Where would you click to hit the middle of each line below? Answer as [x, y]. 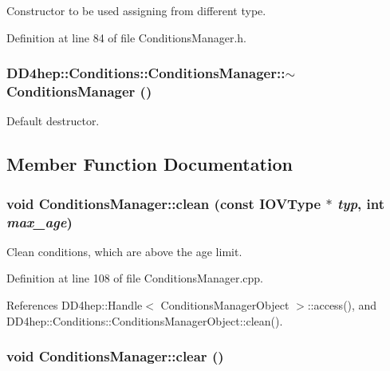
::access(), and [342, 305]
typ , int [361, 203]
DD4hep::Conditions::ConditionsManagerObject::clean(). [145, 320]
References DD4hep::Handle [75, 305]
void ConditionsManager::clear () [115, 356]
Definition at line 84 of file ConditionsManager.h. [126, 37]
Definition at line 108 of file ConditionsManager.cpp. [135, 278]
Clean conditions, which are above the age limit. [124, 251]
